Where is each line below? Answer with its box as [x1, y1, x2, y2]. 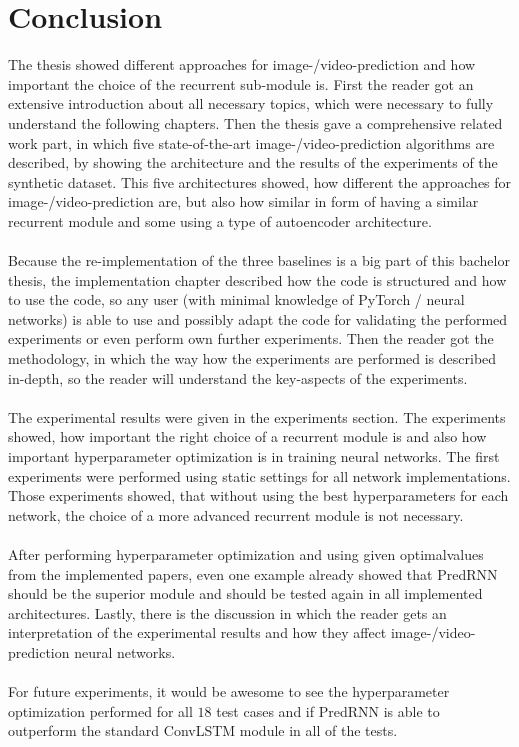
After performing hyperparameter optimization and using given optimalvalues [8, 543, 484, 564]
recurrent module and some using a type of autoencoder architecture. [8, 210, 432, 231]
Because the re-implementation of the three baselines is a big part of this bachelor [8, 250, 510, 271]
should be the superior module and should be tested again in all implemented [8, 583, 483, 604]
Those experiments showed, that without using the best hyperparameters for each [8, 485, 509, 506]
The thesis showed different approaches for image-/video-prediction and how [8, 54, 476, 75]
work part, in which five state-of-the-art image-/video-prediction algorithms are [8, 132, 495, 153]
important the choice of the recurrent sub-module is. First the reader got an [8, 73, 474, 94]
